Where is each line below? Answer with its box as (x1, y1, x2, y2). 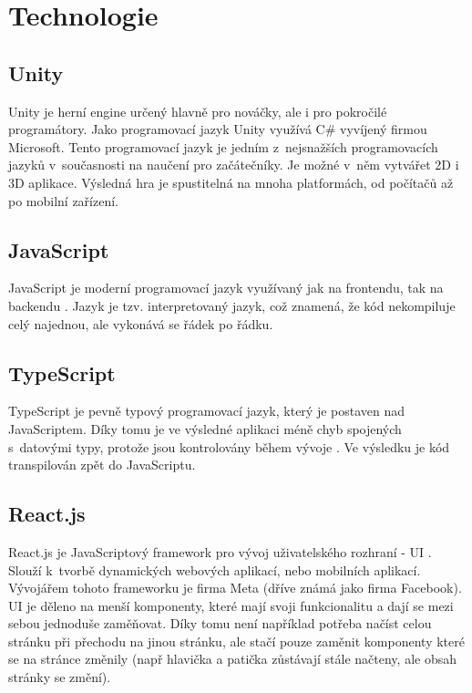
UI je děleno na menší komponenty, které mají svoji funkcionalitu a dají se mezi (8, 595, 454, 615)
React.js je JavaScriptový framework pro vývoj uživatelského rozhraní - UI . (8, 542, 432, 561)
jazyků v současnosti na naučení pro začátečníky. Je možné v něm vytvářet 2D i (8, 155, 459, 174)
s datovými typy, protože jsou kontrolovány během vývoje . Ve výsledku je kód (8, 437, 450, 456)
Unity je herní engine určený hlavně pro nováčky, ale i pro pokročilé (8, 101, 387, 120)
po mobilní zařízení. (8, 191, 119, 210)
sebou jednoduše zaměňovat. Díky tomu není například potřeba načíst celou (8, 614, 432, 633)
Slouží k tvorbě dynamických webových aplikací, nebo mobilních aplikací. (8, 560, 421, 579)
